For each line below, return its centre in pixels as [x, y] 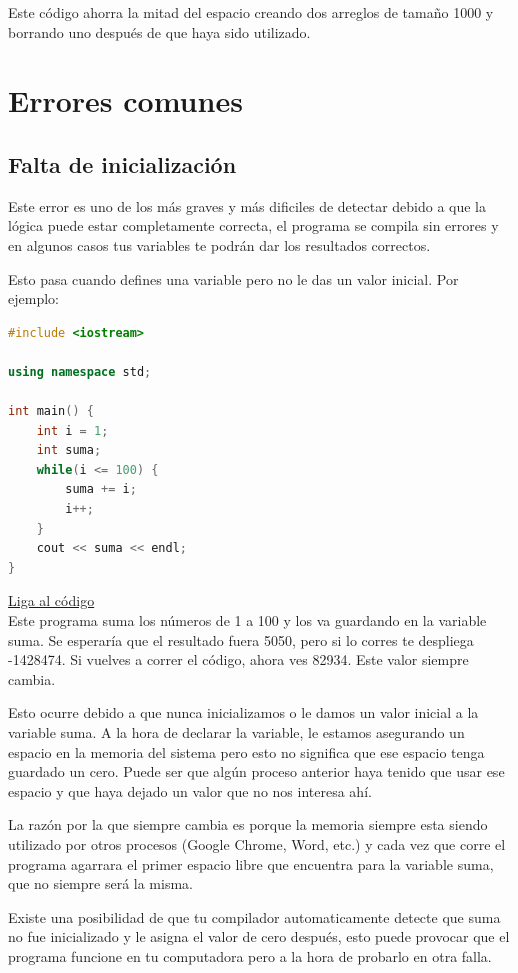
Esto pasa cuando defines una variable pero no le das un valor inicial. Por [233, 278]
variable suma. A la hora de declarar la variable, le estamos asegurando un [236, 732]
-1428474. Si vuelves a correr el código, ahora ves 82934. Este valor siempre [238, 659]
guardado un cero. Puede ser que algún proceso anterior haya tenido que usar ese [256, 771]
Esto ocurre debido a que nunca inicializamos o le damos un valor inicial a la [243, 712]
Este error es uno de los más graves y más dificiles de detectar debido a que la [247, 205]
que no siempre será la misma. [100, 883]
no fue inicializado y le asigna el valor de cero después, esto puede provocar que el [259, 936]
